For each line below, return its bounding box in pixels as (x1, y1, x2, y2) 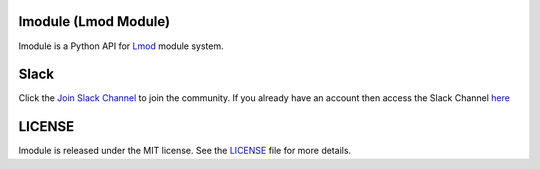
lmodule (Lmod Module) (18, 13, 170, 30)
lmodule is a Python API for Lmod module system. (18, 40, 224, 52)
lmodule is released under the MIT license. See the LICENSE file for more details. (18, 145, 352, 157)
